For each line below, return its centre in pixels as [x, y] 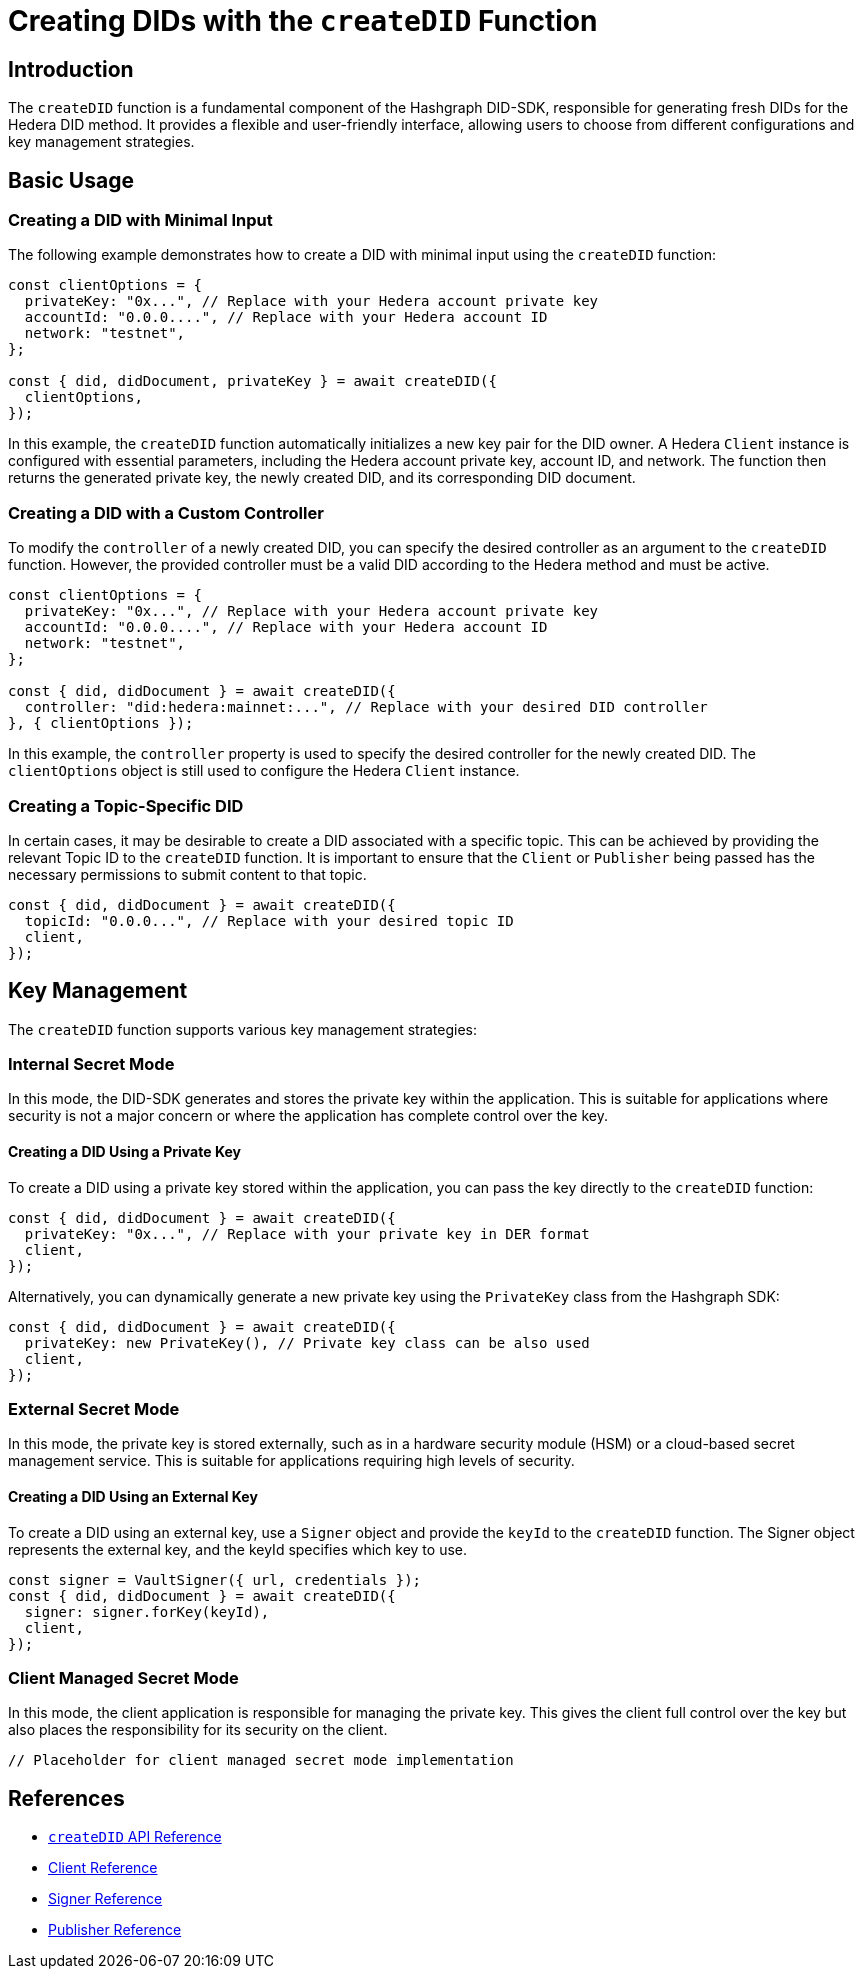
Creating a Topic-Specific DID [126, 805]
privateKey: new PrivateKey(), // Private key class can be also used [307, 1342]
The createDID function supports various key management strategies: [243, 1029]
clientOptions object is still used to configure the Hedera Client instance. [264, 771]
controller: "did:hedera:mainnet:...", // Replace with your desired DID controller [366, 707]
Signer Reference [105, 1899]
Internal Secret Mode [91, 1064]
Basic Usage [71, 180]
